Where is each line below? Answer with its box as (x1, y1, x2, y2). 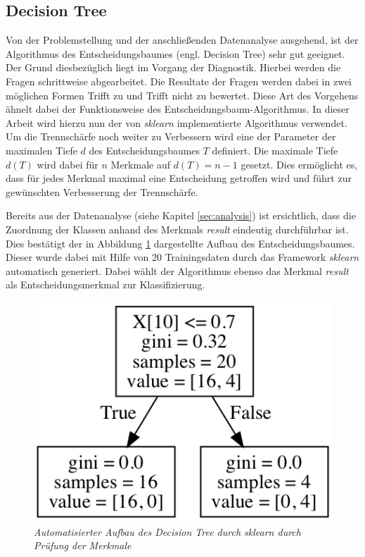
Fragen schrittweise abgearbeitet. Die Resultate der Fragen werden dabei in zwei (6, 73, 352, 88)
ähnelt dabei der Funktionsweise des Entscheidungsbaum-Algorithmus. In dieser (6, 102, 350, 116)
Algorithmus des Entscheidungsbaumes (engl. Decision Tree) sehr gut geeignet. (6, 46, 345, 61)
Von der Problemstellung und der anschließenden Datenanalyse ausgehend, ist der (6, 32, 359, 47)
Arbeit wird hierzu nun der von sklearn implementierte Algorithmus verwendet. (6, 115, 347, 130)
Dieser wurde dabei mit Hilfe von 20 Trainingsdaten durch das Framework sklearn (6, 250, 359, 264)
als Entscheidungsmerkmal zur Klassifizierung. (6, 277, 205, 292)
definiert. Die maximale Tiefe (212, 142, 338, 157)
